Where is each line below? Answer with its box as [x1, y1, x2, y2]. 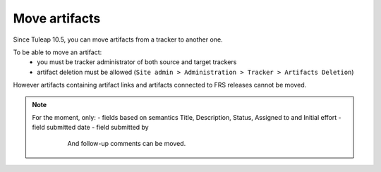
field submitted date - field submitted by [32, 123, 149, 132]
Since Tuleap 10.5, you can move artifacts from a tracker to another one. [13, 35, 223, 44]
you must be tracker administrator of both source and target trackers [37, 58, 237, 66]
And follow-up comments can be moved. [67, 139, 186, 147]
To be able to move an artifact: [13, 48, 102, 56]
